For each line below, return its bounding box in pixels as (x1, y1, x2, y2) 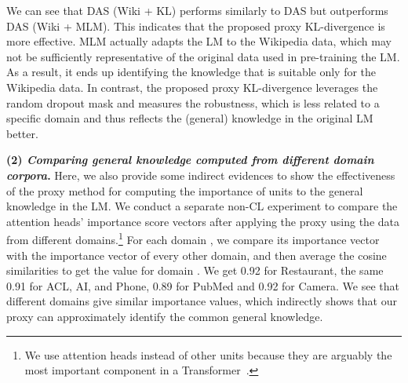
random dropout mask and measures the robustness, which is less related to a (6, 94, 380, 111)
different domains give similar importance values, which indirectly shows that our (6, 293, 397, 309)
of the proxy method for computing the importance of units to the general (6, 182, 363, 199)
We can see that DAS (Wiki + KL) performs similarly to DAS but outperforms (6, 2, 388, 18)
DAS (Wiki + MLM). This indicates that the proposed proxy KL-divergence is (6, 17, 385, 34)
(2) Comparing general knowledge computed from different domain (6, 151, 374, 168)
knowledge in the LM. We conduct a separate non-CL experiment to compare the (6, 198, 398, 214)
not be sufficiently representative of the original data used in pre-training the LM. (6, 48, 400, 64)
